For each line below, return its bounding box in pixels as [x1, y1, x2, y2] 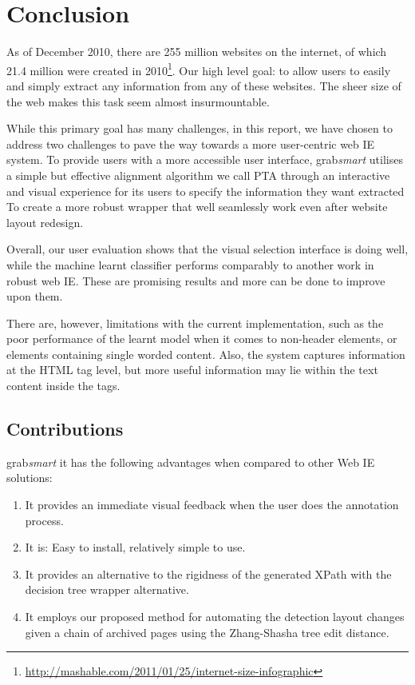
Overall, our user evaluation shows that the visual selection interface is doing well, [6, 241, 409, 257]
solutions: [6, 469, 53, 486]
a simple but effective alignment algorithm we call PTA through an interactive [6, 166, 390, 183]
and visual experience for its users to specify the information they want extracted [6, 182, 405, 199]
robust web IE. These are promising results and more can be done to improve [6, 272, 385, 289]
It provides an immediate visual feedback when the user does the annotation [25, 496, 399, 513]
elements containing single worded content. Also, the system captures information [6, 345, 405, 362]
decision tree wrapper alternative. [25, 581, 189, 598]
